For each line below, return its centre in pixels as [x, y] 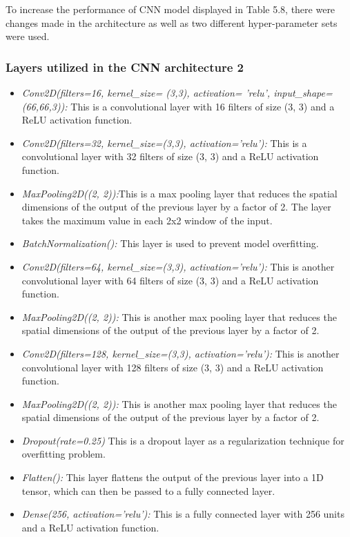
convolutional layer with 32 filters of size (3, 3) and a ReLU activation [170, 156]
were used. [28, 36]
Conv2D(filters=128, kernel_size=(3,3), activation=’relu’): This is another [181, 353]
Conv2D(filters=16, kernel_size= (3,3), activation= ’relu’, [146, 92]
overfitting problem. [64, 454]
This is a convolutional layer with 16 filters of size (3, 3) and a [203, 106]
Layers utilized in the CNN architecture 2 [125, 67]
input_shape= [303, 92]
